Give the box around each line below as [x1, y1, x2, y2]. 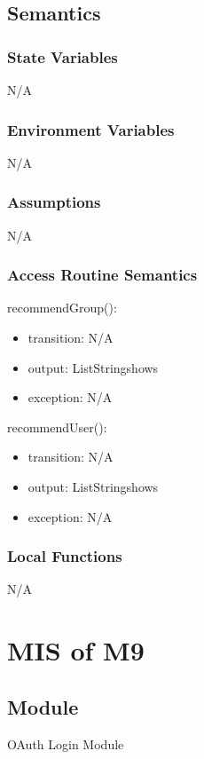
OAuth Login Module [7, 734, 124, 753]
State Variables [7, 45, 118, 67]
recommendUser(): [7, 417, 107, 436]
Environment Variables [7, 118, 175, 140]
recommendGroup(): [7, 298, 117, 317]
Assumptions [7, 191, 101, 213]
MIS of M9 [7, 632, 145, 668]
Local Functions [7, 545, 122, 567]
